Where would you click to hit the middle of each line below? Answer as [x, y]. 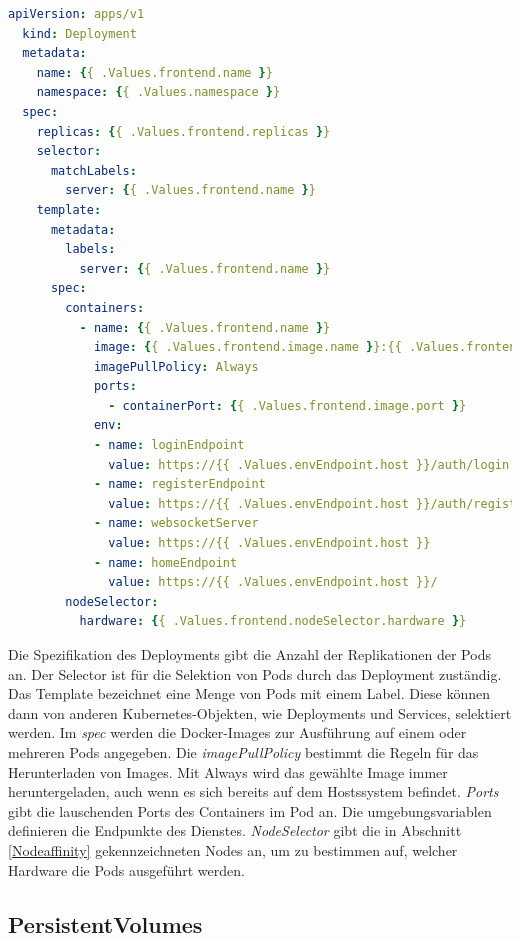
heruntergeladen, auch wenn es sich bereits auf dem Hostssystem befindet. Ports [253, 791]
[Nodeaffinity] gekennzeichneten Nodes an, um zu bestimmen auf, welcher [233, 849]
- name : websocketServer [176, 523]
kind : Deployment [79, 33]
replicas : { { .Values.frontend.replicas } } [183, 131]
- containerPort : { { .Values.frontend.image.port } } [287, 405]
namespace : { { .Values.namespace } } [158, 92]
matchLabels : [93, 170]
